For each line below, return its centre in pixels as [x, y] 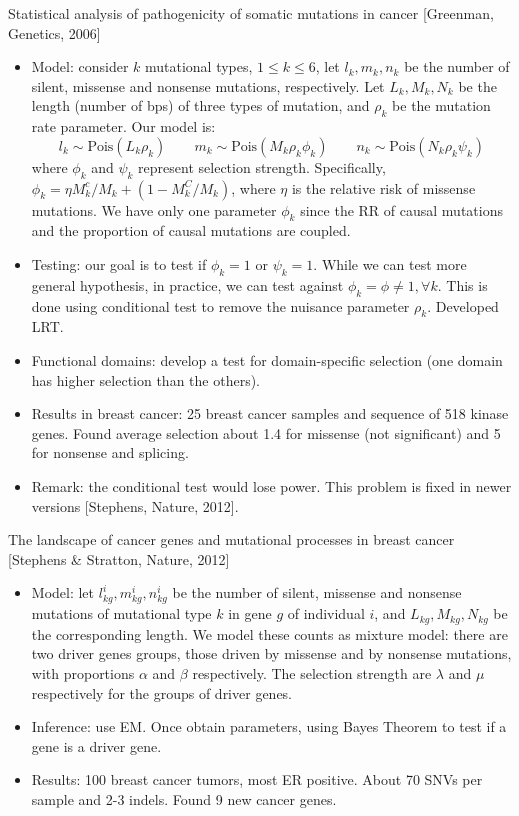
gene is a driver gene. [96, 745]
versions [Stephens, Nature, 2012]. [135, 505]
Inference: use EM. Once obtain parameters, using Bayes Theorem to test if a [269, 726]
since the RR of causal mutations [401, 209]
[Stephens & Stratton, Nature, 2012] [119, 558]
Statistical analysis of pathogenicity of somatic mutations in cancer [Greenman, [251, 13]
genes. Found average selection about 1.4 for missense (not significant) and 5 [266, 432]
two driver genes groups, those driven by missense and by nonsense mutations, [271, 653]
